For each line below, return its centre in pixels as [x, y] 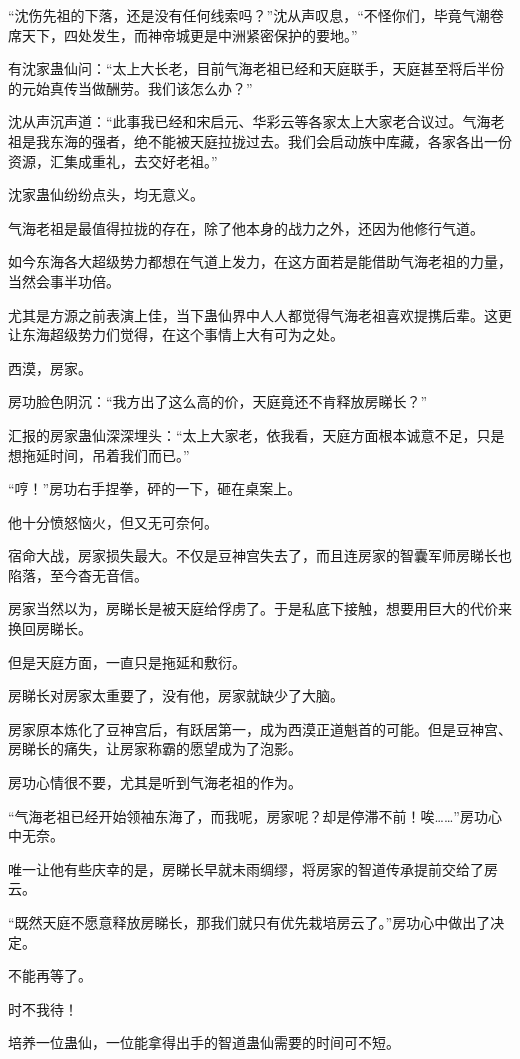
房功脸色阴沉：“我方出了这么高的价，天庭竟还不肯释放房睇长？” [218, 401]
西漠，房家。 [50, 367]
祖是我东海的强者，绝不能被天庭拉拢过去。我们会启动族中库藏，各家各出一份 [260, 140]
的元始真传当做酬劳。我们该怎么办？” [130, 87]
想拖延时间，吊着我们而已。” [99, 454]
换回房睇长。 [50, 628]
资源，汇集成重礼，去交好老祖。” [113, 160]
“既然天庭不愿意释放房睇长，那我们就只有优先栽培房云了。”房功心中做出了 [249, 922]
